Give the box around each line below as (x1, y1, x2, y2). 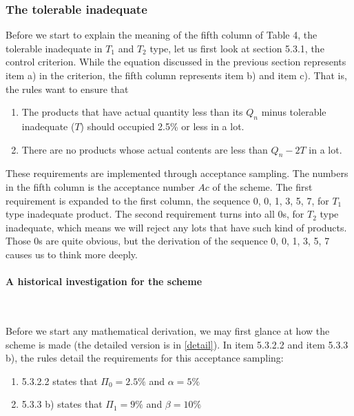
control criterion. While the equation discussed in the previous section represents (6, 54, 346, 69)
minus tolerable (261, 105, 326, 119)
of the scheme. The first (212, 179, 313, 194)
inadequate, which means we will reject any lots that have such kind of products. (6, 220, 347, 234)
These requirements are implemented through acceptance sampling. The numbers (6, 166, 348, 180)
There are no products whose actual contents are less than (21, 142, 268, 156)
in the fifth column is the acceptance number (6, 179, 195, 194)
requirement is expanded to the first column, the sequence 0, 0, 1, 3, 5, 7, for (6, 193, 329, 207)
